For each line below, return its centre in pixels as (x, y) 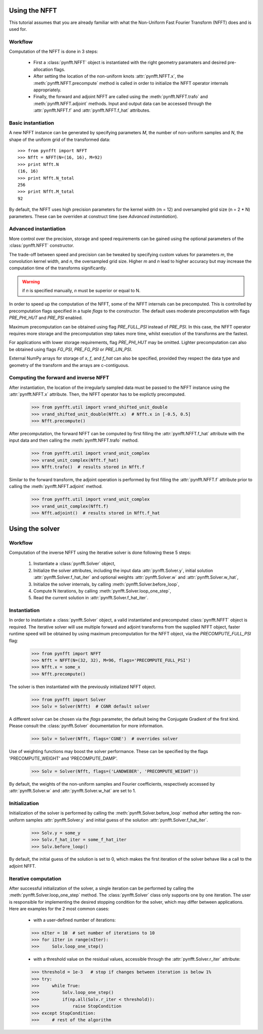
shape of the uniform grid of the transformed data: (60, 140)
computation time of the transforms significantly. (58, 268)
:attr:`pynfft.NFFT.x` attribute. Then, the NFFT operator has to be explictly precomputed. (97, 394)
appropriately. (47, 90)
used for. (18, 29)
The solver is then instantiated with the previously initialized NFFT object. (83, 687)
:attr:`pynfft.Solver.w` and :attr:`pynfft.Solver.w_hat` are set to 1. (73, 791)
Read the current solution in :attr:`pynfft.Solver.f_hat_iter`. (91, 598)
